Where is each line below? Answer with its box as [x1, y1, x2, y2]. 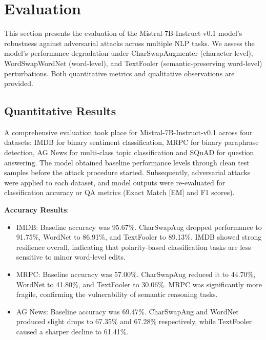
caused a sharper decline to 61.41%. [16, 326, 129, 336]
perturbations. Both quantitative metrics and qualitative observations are [4, 68, 235, 78]
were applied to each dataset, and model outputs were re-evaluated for [4, 177, 226, 187]
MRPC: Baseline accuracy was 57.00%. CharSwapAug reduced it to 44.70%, [16, 269, 256, 280]
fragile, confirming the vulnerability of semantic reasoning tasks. [16, 289, 218, 300]
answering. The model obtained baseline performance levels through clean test [4, 157, 250, 167]
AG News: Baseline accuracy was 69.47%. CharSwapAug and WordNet [16, 306, 239, 316]
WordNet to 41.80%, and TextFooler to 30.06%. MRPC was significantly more [16, 279, 262, 289]
